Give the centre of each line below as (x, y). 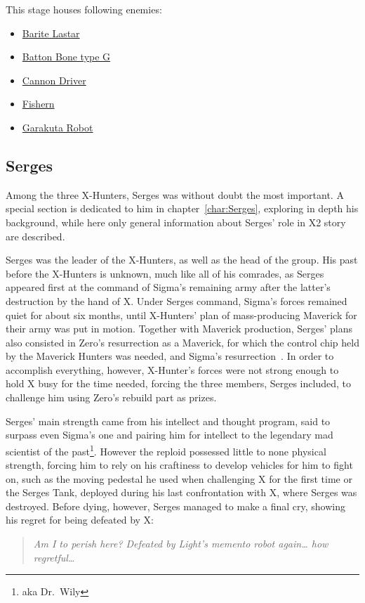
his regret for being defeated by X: (80, 520)
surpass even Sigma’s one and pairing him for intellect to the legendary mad (170, 435)
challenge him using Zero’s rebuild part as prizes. (111, 397)
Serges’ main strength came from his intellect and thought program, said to (168, 421)
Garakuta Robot (58, 127)
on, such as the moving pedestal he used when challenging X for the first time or (179, 478)
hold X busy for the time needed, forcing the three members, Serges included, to (178, 383)
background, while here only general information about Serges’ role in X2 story (176, 222)
